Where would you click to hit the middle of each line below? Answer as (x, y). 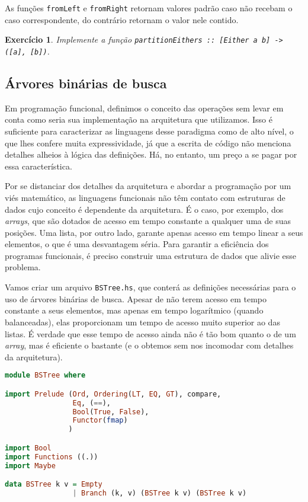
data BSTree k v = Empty (54, 485)
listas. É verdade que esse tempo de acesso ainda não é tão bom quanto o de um (150, 333)
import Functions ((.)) (52, 457)
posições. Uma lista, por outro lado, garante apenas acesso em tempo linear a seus (154, 232)
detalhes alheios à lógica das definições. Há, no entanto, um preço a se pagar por (151, 154)
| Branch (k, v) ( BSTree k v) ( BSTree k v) (160, 493)
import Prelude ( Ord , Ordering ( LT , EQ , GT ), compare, (113, 394)
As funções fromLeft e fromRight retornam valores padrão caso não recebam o (149, 8)
